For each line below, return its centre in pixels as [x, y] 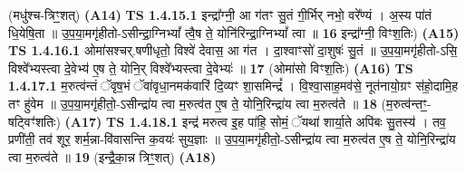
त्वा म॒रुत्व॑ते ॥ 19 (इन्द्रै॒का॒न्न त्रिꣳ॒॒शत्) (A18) [112, 156]
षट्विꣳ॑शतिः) [34, 121]
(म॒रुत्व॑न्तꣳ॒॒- [406, 103]
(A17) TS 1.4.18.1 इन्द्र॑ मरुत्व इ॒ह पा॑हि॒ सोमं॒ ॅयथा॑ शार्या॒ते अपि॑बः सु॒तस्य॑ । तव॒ [255, 121]
